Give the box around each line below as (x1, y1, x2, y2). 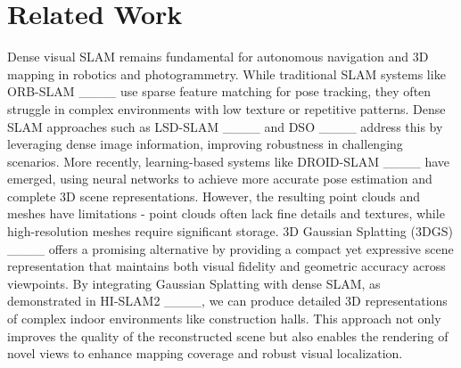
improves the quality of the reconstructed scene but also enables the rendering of (7, 326, 449, 345)
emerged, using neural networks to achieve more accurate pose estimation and (7, 169, 432, 188)
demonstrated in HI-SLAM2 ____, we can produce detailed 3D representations (7, 291, 448, 310)
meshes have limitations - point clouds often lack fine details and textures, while (7, 204, 445, 223)
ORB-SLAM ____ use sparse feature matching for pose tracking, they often (7, 82, 432, 101)
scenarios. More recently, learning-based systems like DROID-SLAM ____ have (7, 151, 450, 170)
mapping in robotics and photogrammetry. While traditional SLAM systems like (7, 64, 446, 83)
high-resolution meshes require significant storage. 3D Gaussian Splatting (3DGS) (7, 222, 453, 241)
